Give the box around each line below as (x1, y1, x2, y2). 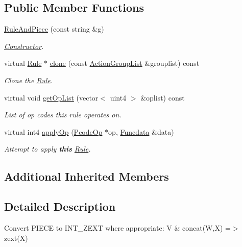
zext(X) (4, 232, 28, 243)
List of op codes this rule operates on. (4, 109, 122, 120)
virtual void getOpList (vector (4, 92, 99, 103)
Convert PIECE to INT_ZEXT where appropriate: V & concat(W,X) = (4, 222, 231, 233)
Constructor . (4, 40, 44, 51)
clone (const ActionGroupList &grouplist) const (50, 58, 200, 68)
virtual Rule (4, 58, 42, 68)
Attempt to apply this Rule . (4, 143, 91, 154)
